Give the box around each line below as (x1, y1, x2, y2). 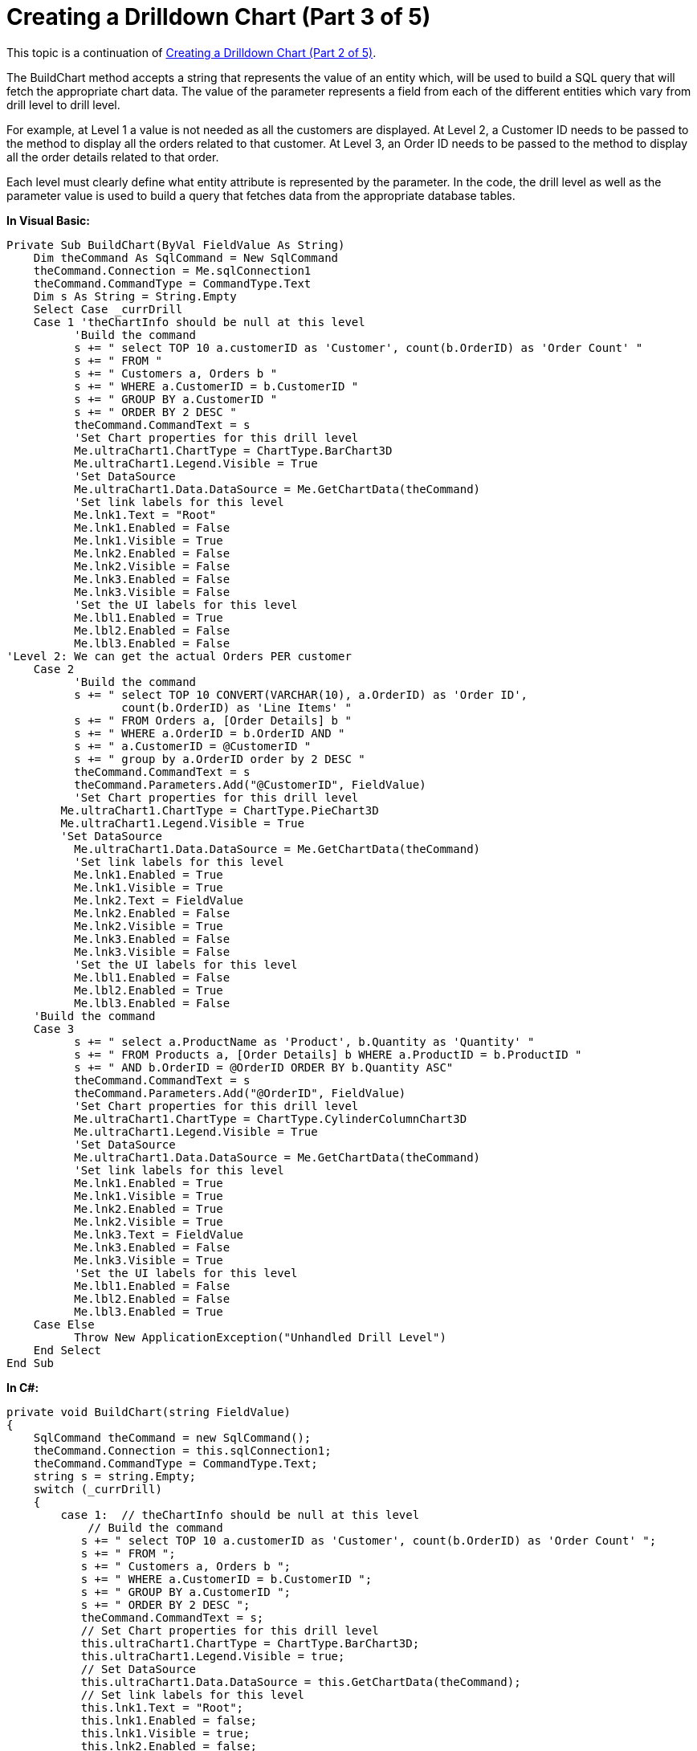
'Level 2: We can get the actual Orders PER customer (6, 649, 352, 663)
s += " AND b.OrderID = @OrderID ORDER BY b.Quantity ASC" (74, 1060, 454, 1074)
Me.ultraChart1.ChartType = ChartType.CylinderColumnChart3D (74, 1112, 467, 1125)
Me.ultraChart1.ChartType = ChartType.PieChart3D (60, 803, 379, 817)
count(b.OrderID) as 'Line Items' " (121, 700, 352, 714)
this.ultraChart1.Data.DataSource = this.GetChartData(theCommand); (80, 1675, 521, 1688)
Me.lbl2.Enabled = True (74, 983, 223, 997)
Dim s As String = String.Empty (33, 289, 237, 303)
